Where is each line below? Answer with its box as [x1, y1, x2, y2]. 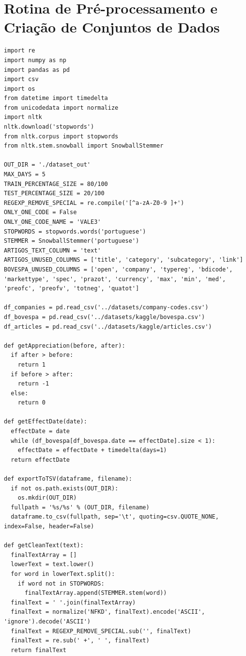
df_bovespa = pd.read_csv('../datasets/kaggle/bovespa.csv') [4, 313, 205, 320]
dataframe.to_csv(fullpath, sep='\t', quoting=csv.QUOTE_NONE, [11, 513, 219, 521]
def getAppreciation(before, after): [4, 342, 125, 349]
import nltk [4, 114, 42, 121]
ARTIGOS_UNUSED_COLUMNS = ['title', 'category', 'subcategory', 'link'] [4, 256, 243, 264]
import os [4, 85, 35, 92]
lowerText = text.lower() [11, 561, 94, 568]
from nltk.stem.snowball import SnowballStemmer [4, 142, 164, 150]
